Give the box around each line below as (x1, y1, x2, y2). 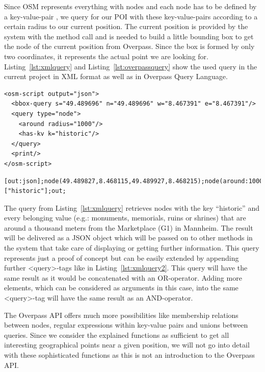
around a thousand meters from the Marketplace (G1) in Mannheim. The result (4, 222, 253, 233)
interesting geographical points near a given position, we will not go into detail (4, 339, 250, 350)
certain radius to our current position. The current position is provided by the (4, 21, 248, 32)
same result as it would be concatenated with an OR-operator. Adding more (4, 272, 242, 283)
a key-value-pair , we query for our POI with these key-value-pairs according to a (4, 11, 258, 21)
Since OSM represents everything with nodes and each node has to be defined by (4, 1, 257, 11)
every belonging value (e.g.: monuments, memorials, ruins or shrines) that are (4, 212, 246, 223)
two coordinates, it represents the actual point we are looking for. (4, 51, 208, 61)
